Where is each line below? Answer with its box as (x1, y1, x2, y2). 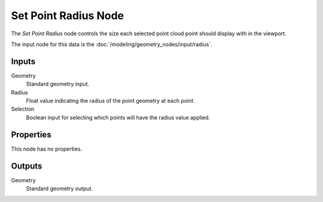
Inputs (11, 56, 36, 66)
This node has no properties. (11, 145, 83, 152)
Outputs (11, 161, 42, 171)
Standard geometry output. (26, 185, 93, 192)
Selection (11, 105, 35, 113)
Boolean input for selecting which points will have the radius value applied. (26, 114, 211, 121)
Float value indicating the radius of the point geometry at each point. (26, 97, 196, 105)
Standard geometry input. (26, 81, 90, 88)
